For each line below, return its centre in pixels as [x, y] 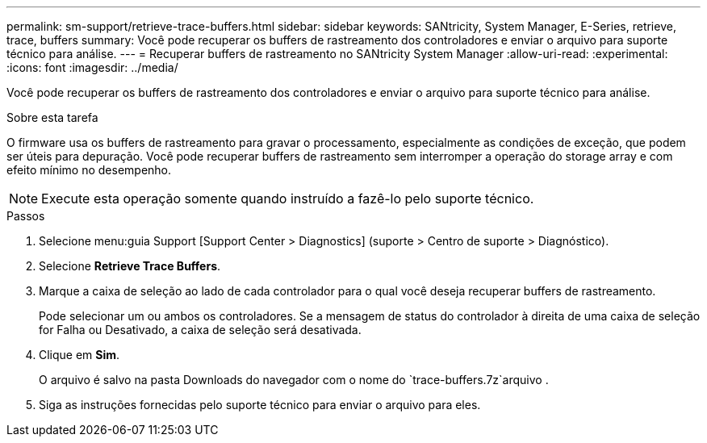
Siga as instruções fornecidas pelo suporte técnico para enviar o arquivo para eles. [260, 405]
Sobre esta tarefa [52, 117]
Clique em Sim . [79, 355]
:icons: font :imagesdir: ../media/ [92, 67]
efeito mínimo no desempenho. [89, 170]
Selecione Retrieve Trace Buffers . [130, 266]
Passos [26, 216]
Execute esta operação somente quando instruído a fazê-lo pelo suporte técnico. [288, 199]
